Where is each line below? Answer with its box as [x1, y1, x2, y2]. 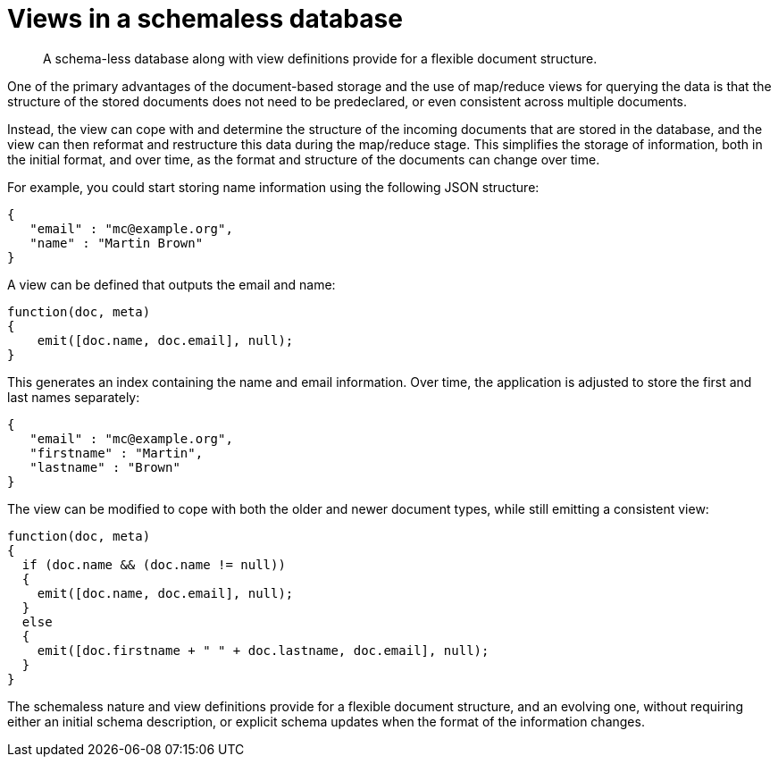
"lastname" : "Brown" [29, 459, 180, 474]
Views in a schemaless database [7, 4, 403, 34]
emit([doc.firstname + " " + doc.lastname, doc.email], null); [37, 642, 489, 658]
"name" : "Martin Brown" [29, 235, 204, 250]
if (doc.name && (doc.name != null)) [21, 557, 286, 572]
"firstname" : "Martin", [29, 445, 204, 460]
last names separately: [7, 389, 140, 405]
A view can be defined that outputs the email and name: [7, 276, 336, 292]
